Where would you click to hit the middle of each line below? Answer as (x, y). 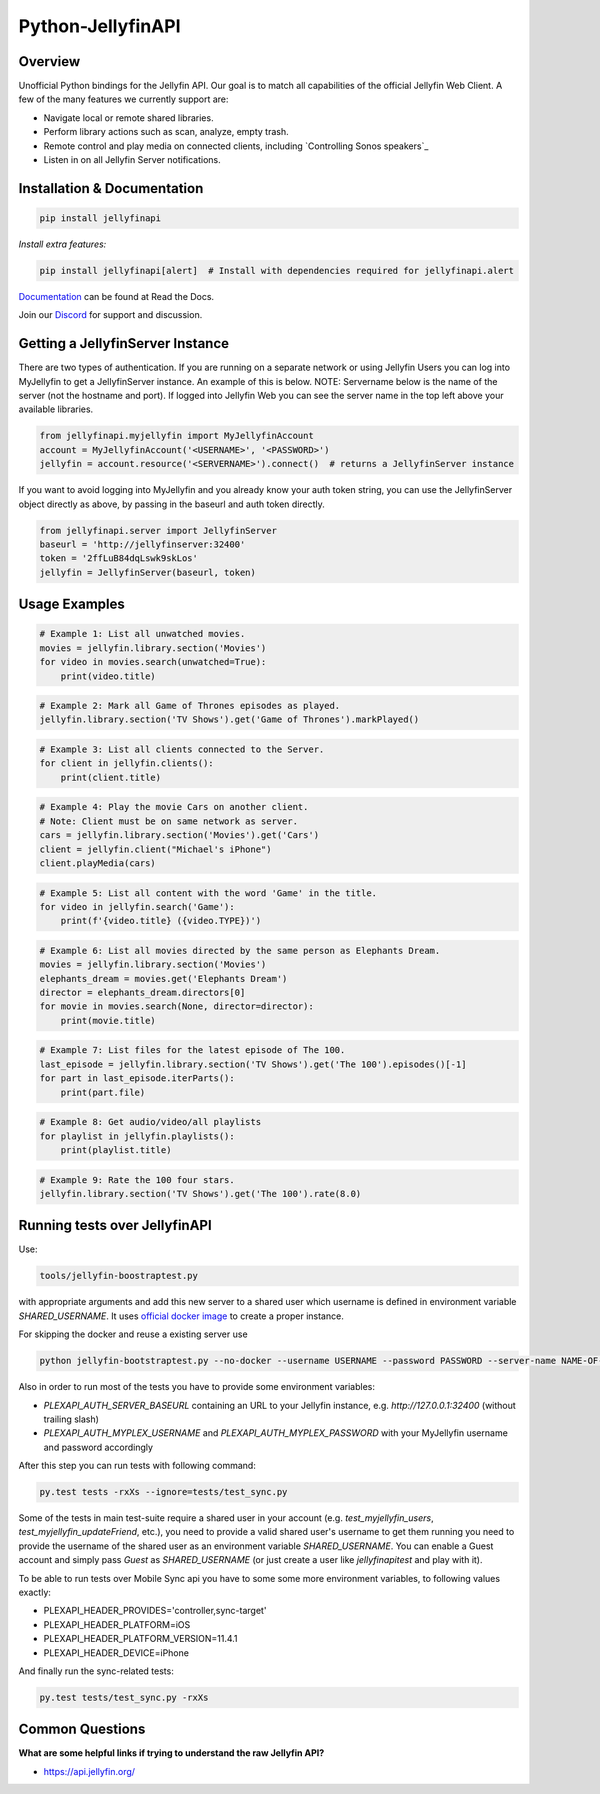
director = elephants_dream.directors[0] (142, 993)
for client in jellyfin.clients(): (126, 763)
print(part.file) (103, 1092)
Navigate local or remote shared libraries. (128, 117)
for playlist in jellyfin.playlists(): (137, 1136)
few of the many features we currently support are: (123, 99)
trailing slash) (71, 1419)
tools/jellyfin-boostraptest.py (119, 1276)
